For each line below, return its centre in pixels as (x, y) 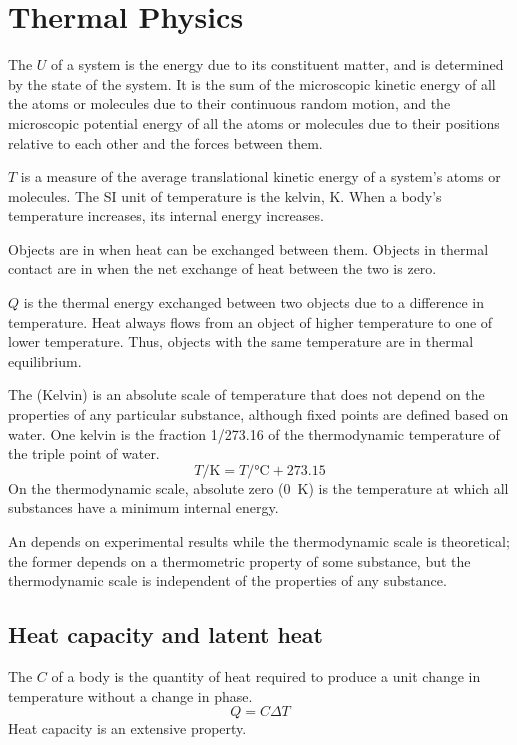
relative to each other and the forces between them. (165, 142)
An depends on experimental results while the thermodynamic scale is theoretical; (259, 541)
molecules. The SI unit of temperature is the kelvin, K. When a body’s (225, 195)
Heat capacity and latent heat (165, 634)
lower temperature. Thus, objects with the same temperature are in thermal (241, 341)
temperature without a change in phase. (130, 695)
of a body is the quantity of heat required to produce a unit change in (266, 675)
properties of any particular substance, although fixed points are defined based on (258, 414)
